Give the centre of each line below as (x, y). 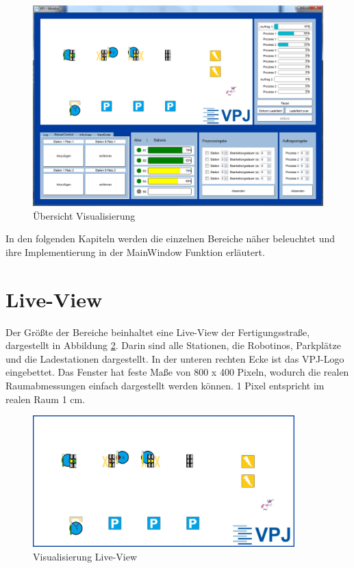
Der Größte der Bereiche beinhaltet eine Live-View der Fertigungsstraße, (158, 332)
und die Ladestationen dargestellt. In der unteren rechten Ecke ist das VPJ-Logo (175, 358)
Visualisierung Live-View (85, 556)
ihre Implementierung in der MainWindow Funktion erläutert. (135, 251)
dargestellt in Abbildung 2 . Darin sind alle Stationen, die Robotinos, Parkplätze (173, 345)
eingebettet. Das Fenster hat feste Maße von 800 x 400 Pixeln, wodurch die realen (177, 372)
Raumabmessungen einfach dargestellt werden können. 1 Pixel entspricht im (165, 386)
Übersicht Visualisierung (84, 215)
